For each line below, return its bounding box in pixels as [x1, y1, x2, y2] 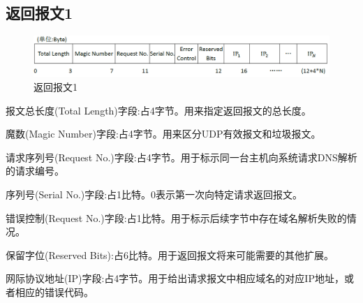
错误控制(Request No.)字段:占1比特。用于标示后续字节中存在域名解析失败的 [6, 210, 347, 225]
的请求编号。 [6, 163, 64, 178]
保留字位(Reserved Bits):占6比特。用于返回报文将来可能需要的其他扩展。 [6, 247, 334, 262]
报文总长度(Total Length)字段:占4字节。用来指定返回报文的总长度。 [6, 103, 311, 117]
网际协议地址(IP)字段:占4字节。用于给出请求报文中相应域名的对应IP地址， [6, 271, 344, 286]
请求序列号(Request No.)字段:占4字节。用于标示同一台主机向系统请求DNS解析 [6, 149, 357, 164]
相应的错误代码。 [15, 284, 94, 299]
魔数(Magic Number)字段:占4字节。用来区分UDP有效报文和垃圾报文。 [6, 126, 321, 141]
